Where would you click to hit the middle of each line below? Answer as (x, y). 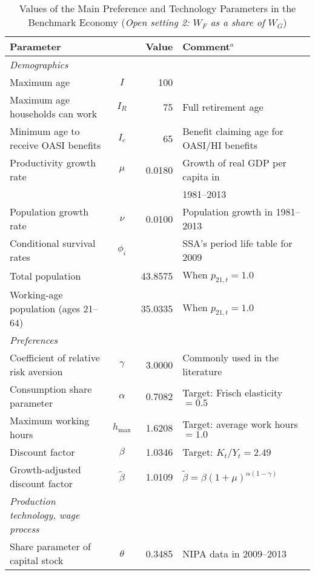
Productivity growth (53, 163)
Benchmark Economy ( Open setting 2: (109, 22)
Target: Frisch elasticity (233, 393)
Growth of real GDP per (234, 163)
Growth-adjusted (45, 470)
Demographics (39, 64)
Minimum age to (45, 131)
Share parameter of (50, 547)
